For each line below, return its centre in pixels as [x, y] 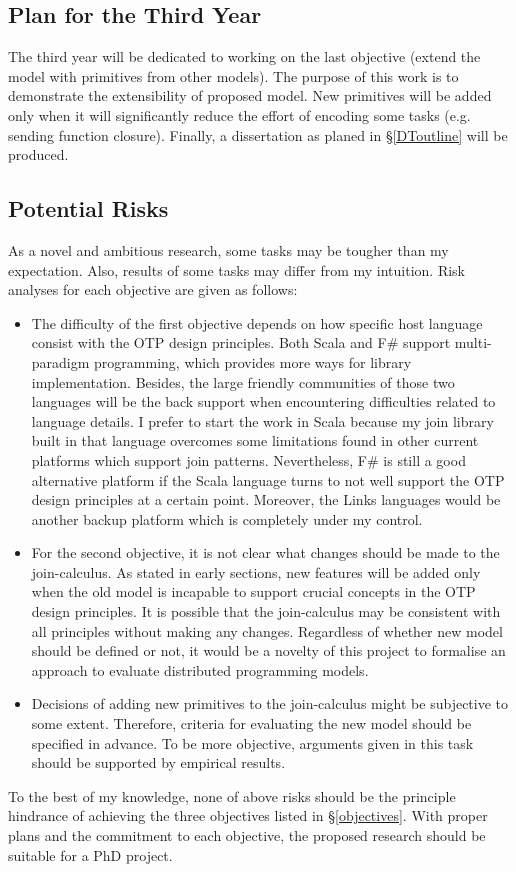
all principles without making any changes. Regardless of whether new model [267, 630]
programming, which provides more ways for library [253, 361]
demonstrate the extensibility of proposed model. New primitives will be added [250, 95]
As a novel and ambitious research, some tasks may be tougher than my [228, 249]
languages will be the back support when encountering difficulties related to [263, 401]
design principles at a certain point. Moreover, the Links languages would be [266, 499]
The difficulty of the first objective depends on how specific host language [257, 322]
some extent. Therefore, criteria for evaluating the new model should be [251, 723]
